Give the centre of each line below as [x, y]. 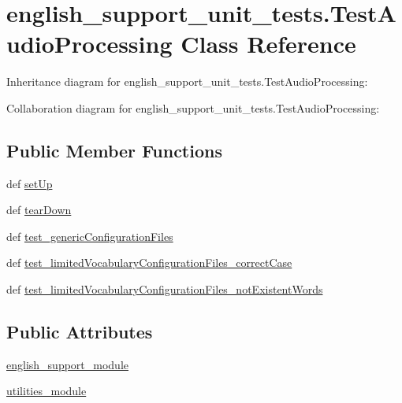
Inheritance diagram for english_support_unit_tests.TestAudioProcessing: [187, 81]
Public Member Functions [114, 150]
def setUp [30, 183]
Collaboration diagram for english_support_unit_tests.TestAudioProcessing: [193, 107]
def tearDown [39, 210]
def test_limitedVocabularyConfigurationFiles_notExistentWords [165, 289]
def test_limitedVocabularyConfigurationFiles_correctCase [149, 263]
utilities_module [47, 391]
